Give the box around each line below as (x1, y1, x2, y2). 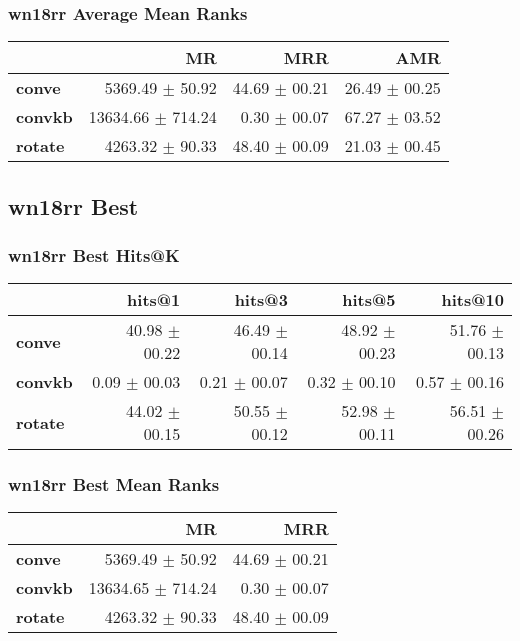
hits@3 (234, 288, 288, 312)
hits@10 (441, 288, 504, 312)
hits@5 (342, 288, 396, 312)
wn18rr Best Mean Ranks (8, 472, 220, 497)
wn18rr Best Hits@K (8, 242, 180, 267)
